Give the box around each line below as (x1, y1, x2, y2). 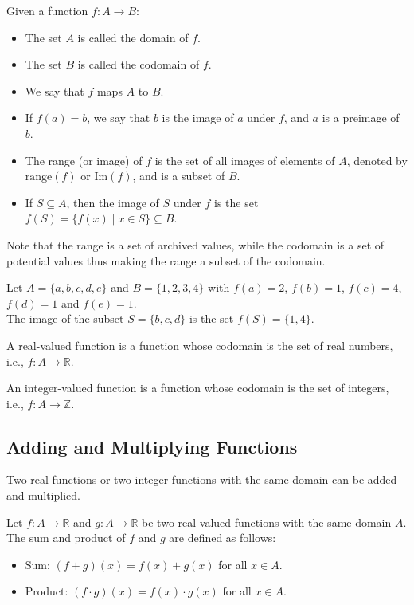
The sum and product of (6, 529, 126, 546)
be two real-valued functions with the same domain (142, 513, 392, 530)
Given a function (6, 2, 88, 18)
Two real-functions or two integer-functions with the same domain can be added (6, 471, 397, 488)
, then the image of (66, 194, 159, 210)
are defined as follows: (169, 529, 276, 546)
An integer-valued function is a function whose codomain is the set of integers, (6, 379, 389, 396)
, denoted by (346, 151, 408, 168)
